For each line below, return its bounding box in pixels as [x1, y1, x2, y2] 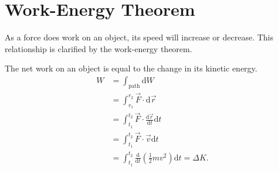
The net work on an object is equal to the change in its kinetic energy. [5, 62, 257, 74]
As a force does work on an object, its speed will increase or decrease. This [5, 31, 273, 43]
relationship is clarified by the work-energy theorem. [5, 42, 192, 54]
